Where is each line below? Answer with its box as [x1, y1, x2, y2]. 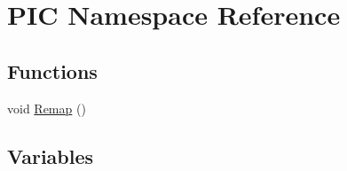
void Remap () [7, 98, 86, 117]
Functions [7, 57, 98, 84]
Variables [7, 142, 94, 169]
